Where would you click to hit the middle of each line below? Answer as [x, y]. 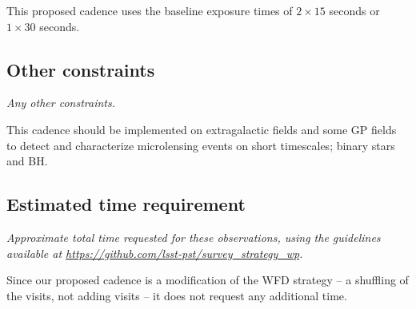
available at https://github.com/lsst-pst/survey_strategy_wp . [155, 253]
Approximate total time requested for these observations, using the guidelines [194, 237]
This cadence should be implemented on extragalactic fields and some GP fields [202, 129]
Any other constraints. [61, 103]
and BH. [27, 161]
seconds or [354, 10]
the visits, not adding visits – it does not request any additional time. [177, 295]
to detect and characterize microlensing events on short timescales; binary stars [201, 145]
